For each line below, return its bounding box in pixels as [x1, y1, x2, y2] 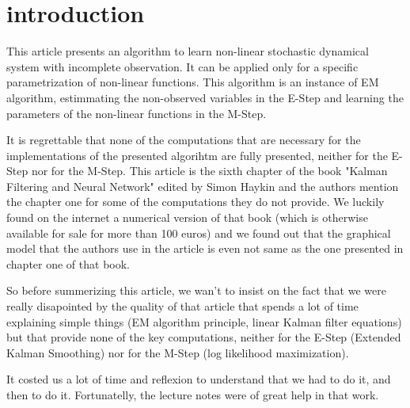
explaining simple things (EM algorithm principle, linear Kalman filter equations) [6, 313, 402, 330]
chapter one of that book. [6, 255, 131, 272]
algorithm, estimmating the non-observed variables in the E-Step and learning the [6, 89, 404, 105]
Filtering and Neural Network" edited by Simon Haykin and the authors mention [6, 177, 399, 194]
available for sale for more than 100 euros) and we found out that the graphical [6, 224, 391, 241]
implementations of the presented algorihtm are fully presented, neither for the [6, 147, 388, 163]
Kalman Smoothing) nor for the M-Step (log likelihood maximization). [6, 344, 349, 360]
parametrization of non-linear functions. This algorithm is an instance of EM [6, 74, 379, 90]
